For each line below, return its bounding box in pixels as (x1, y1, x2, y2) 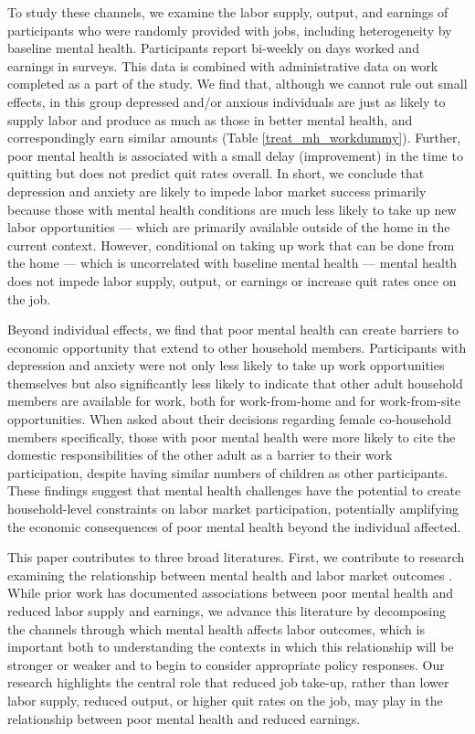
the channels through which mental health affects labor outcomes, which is (7, 619, 425, 638)
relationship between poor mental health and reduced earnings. (7, 708, 361, 728)
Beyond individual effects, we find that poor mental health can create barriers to (7, 320, 459, 339)
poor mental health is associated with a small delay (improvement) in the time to (7, 145, 463, 165)
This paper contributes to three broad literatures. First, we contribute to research (7, 548, 465, 567)
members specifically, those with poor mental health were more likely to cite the (7, 427, 456, 446)
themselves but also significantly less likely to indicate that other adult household (7, 373, 463, 392)
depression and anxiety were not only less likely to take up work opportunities (7, 356, 445, 375)
